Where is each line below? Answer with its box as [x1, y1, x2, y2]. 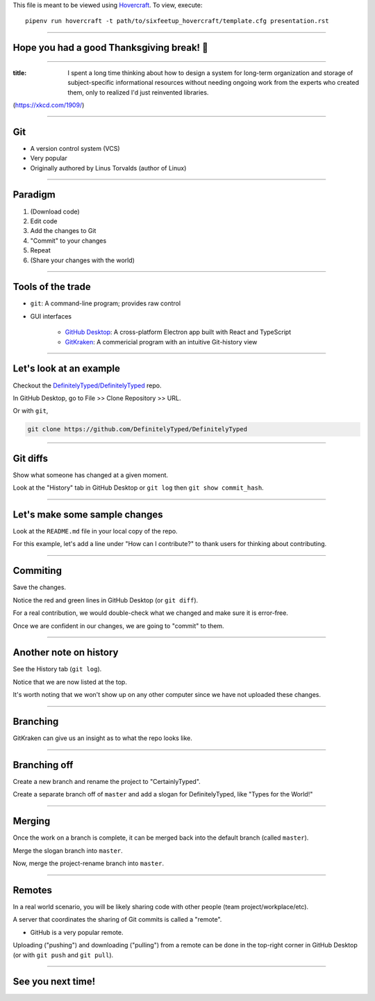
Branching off [12, 759, 74, 771]
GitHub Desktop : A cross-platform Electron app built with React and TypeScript [65, 328, 292, 337]
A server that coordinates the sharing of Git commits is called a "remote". [12, 915, 222, 924]
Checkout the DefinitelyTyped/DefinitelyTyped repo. [12, 381, 162, 390]
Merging [12, 815, 51, 827]
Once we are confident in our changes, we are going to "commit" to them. [12, 621, 225, 630]
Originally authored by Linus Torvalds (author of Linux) [30, 163, 187, 172]
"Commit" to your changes [30, 237, 107, 245]
